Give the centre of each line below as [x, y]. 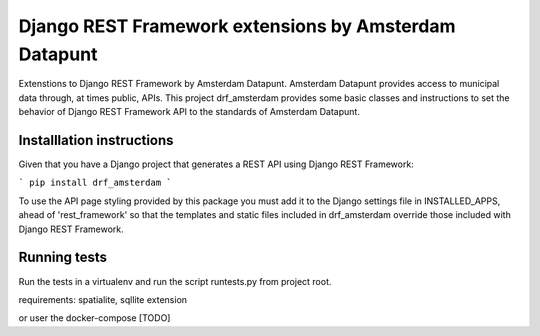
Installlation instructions [96, 140]
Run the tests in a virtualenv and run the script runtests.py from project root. [175, 281]
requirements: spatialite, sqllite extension [103, 299]
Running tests [63, 257]
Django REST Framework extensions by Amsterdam [237, 26]
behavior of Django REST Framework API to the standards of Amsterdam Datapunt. [189, 112]
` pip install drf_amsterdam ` [95, 183]
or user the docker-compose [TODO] [94, 318]
